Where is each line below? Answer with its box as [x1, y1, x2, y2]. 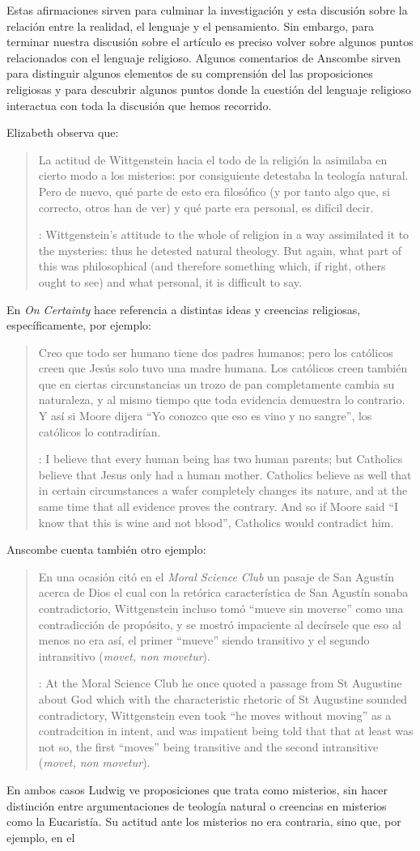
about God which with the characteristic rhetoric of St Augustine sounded [38, 690, 407, 707]
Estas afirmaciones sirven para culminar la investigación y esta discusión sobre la [6, 2, 408, 18]
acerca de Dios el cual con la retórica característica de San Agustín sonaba [38, 584, 409, 601]
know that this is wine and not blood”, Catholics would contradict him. [38, 513, 394, 530]
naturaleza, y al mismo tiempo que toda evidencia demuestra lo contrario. [38, 391, 405, 408]
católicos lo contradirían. [38, 423, 161, 440]
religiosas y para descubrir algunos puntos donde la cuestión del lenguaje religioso [6, 80, 412, 97]
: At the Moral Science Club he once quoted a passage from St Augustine [38, 674, 402, 691]
